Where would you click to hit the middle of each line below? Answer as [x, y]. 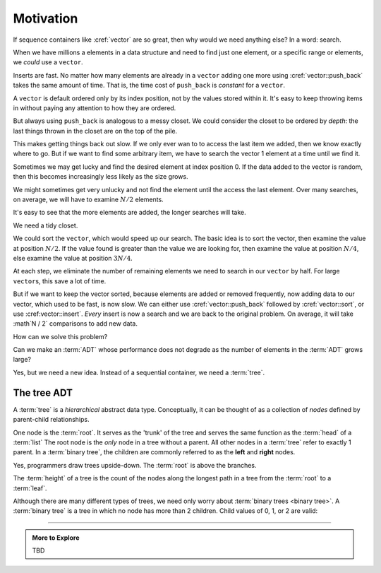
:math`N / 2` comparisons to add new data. [75, 324]
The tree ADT [43, 392]
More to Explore [56, 538]
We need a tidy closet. [46, 225]
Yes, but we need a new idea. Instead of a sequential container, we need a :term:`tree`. [139, 372]
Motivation [46, 18]
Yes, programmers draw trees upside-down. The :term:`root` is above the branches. [135, 465]
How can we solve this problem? [60, 336]
